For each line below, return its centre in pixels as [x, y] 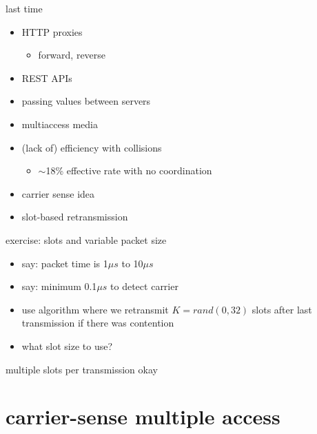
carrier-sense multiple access [143, 416]
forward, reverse [72, 55]
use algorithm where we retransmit [95, 309]
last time [24, 8]
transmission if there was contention [98, 323]
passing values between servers [86, 101]
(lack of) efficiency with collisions [92, 147]
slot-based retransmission [75, 217]
